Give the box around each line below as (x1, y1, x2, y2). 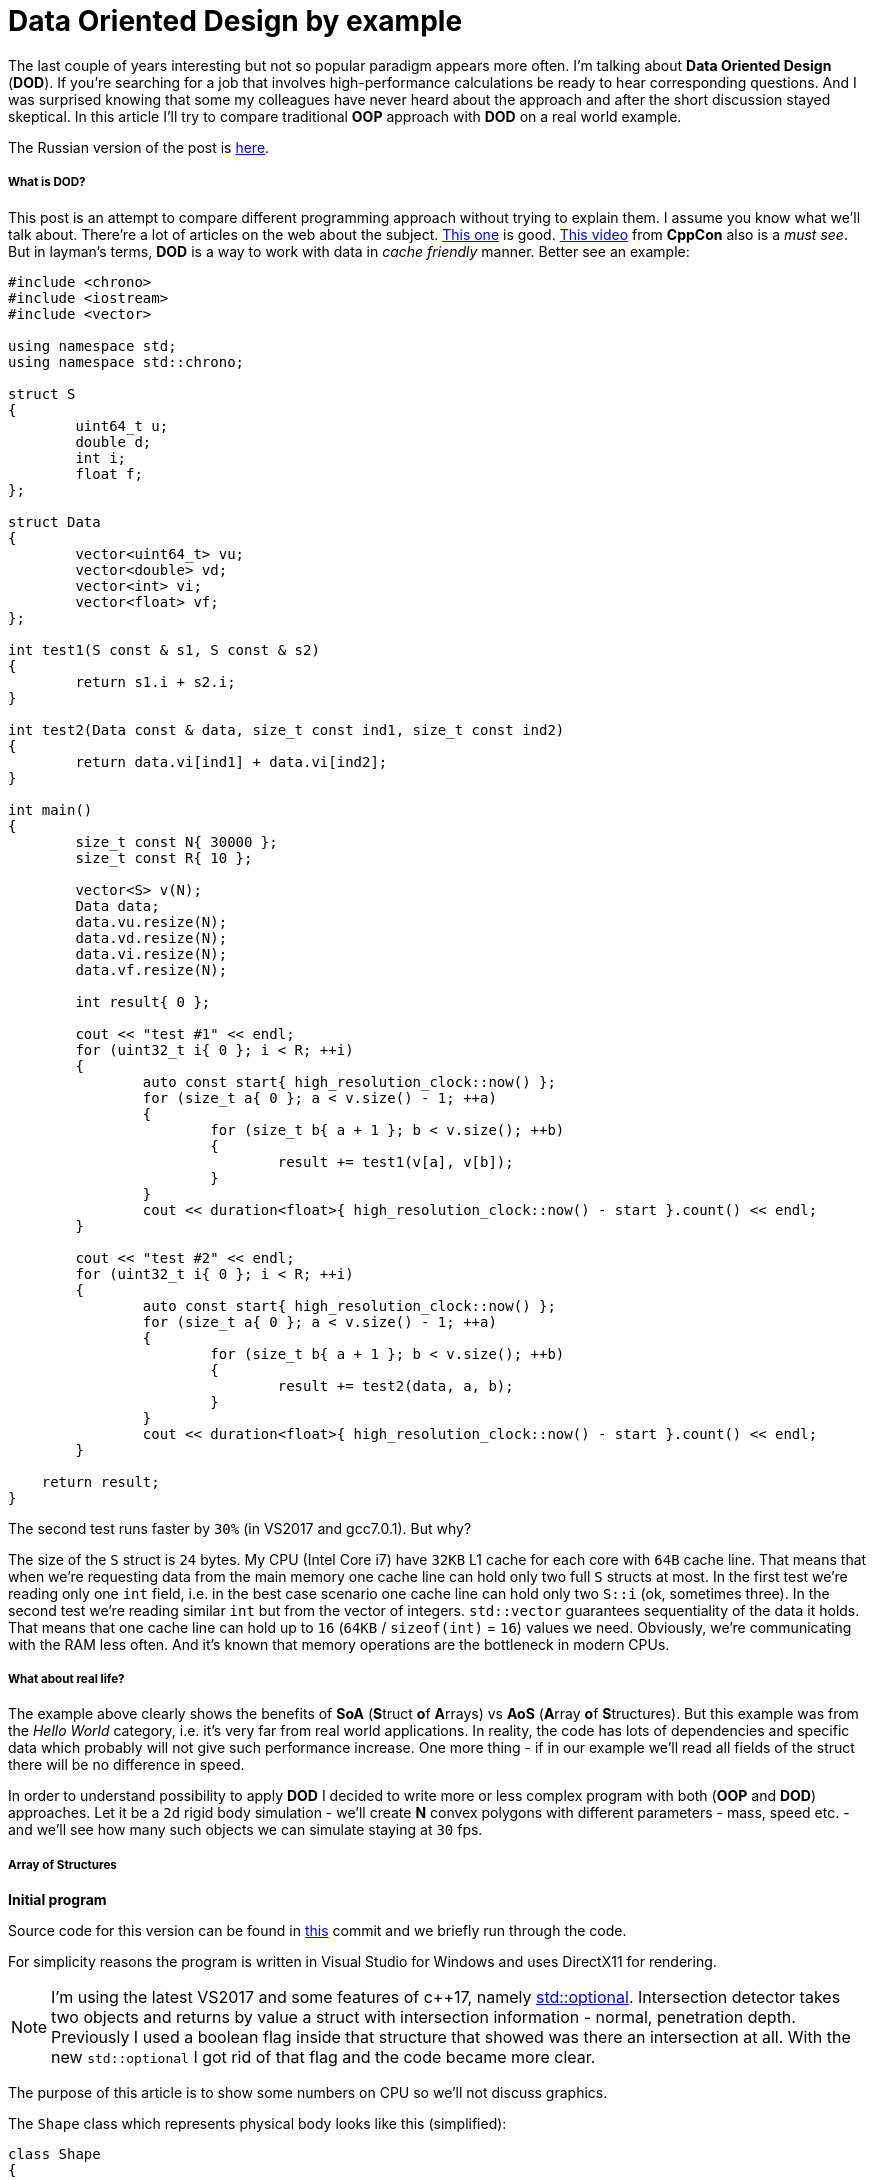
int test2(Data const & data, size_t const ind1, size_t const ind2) (8, 721, 565, 738)
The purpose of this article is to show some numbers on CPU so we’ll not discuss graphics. (8, 2084, 608, 2102)
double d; (75, 433, 152, 450)
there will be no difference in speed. (8, 1756, 245, 1774)
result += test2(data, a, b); (277, 1377, 514, 1394)
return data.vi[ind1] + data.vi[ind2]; (75, 753, 388, 770)
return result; (41, 1473, 160, 1490)
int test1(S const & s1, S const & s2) (8, 641, 320, 658)
